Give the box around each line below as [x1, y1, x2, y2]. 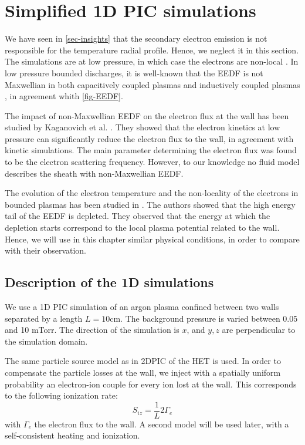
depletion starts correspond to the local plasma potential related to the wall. [5, 221, 280, 234]
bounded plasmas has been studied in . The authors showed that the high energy [5, 198, 296, 210]
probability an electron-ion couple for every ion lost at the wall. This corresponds [5, 377, 297, 390]
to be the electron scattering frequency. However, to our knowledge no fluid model [5, 156, 300, 168]
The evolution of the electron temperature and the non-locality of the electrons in [5, 187, 299, 199]
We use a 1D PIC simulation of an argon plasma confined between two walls [5, 301, 279, 313]
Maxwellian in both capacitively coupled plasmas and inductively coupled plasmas [5, 78, 300, 90]
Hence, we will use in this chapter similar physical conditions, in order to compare [5, 232, 300, 245]
